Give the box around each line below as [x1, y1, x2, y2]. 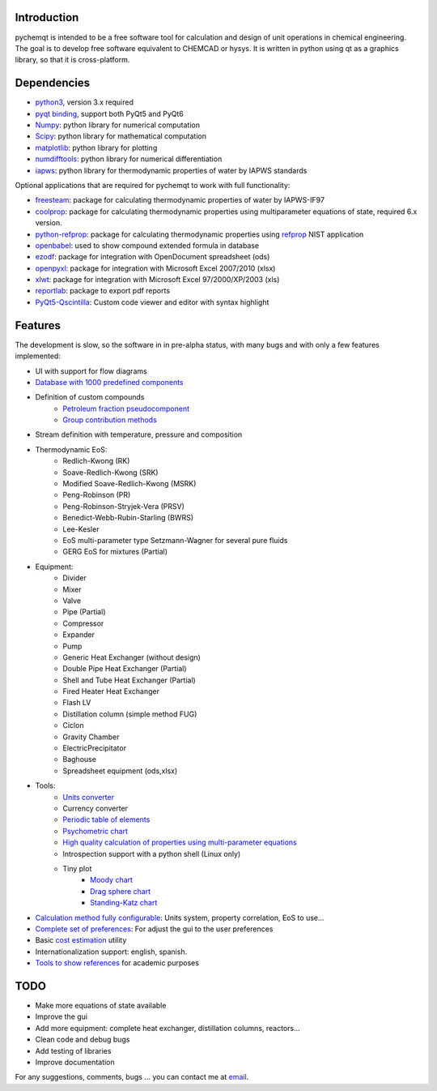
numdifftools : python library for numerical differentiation [35, 154, 223, 164]
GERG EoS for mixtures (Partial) [62, 547, 168, 557]
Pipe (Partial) [62, 607, 106, 617]
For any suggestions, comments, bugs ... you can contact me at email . [15, 1072, 249, 1082]
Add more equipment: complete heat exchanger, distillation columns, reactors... [35, 1023, 301, 1033]
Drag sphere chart [90, 886, 151, 896]
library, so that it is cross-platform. [15, 55, 130, 65]
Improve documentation [35, 1057, 115, 1067]
